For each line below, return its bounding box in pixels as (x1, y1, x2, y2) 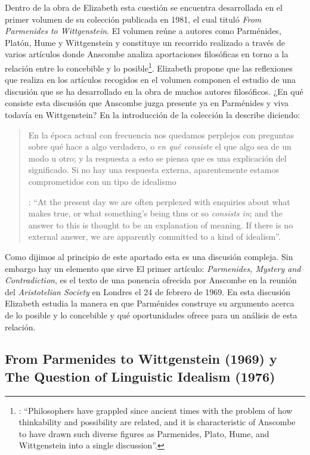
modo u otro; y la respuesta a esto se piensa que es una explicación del (28, 151, 287, 164)
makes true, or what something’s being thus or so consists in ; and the (28, 207, 283, 219)
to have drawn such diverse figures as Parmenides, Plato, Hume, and (18, 427, 269, 439)
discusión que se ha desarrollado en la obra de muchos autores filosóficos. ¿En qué (5, 85, 303, 97)
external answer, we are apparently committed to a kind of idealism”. (28, 230, 281, 243)
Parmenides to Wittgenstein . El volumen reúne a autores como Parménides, (5, 24, 281, 37)
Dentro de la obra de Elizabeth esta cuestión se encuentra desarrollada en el (5, 1, 283, 13)
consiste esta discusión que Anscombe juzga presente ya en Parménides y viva (5, 97, 289, 109)
